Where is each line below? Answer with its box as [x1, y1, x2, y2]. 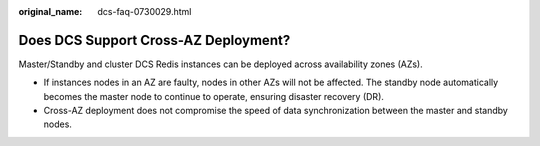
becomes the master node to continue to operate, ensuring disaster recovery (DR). [43, 90, 385, 102]
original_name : [18, 6, 83, 17]
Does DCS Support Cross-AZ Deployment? [18, 31, 291, 49]
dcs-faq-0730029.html [97, 6, 192, 17]
